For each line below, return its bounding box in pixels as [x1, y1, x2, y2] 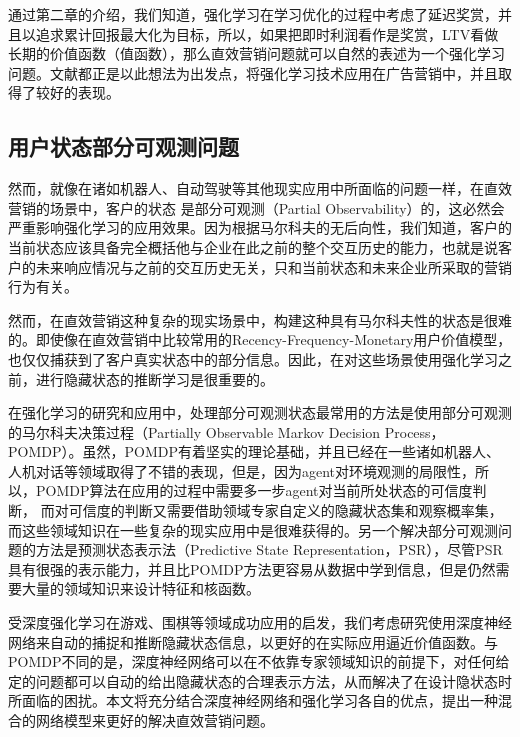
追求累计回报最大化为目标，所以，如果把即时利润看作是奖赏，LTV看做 [35, 23, 499, 44]
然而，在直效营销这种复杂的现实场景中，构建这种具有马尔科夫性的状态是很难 [8, 309, 512, 330]
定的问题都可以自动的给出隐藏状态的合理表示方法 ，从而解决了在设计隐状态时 [8, 670, 512, 691]
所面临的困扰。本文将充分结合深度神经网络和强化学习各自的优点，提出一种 [8, 690, 498, 711]
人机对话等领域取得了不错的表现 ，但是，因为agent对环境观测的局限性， [8, 460, 476, 481]
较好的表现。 [35, 82, 120, 103]
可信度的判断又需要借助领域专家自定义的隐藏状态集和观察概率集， [68, 500, 503, 521]
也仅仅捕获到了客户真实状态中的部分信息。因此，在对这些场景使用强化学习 [8, 348, 498, 369]
